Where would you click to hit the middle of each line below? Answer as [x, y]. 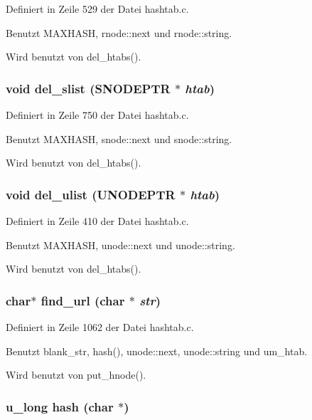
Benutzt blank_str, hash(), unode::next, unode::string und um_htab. [157, 351]
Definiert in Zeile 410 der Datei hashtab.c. [97, 221]
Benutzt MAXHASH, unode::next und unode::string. [120, 245]
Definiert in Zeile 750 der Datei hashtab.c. [97, 115]
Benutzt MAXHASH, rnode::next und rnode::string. [119, 32]
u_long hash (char [60, 406]
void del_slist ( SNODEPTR [88, 88]
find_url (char [83, 300]
